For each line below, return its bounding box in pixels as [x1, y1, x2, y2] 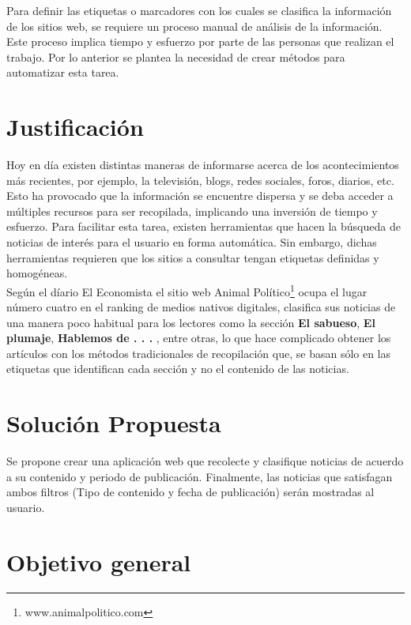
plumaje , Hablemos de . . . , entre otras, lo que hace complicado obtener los [6, 329, 391, 346]
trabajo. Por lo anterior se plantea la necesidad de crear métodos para [6, 48, 345, 65]
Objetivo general [6, 545, 191, 578]
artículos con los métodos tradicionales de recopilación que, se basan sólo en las [6, 345, 391, 361]
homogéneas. [6, 265, 68, 281]
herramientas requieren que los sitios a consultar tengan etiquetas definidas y [6, 249, 379, 265]
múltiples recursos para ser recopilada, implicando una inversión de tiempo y [6, 202, 378, 219]
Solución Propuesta [6, 407, 221, 439]
